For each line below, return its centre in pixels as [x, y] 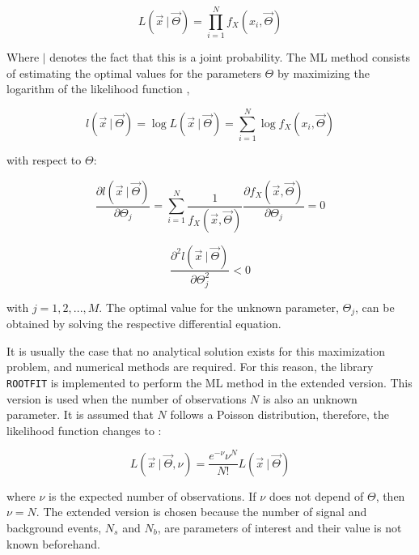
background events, [54, 528]
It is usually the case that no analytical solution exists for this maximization [196, 350]
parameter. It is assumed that [80, 414]
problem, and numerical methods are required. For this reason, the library [190, 367]
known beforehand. [53, 543]
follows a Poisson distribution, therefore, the [280, 414]
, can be [375, 307]
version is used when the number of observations [127, 398]
